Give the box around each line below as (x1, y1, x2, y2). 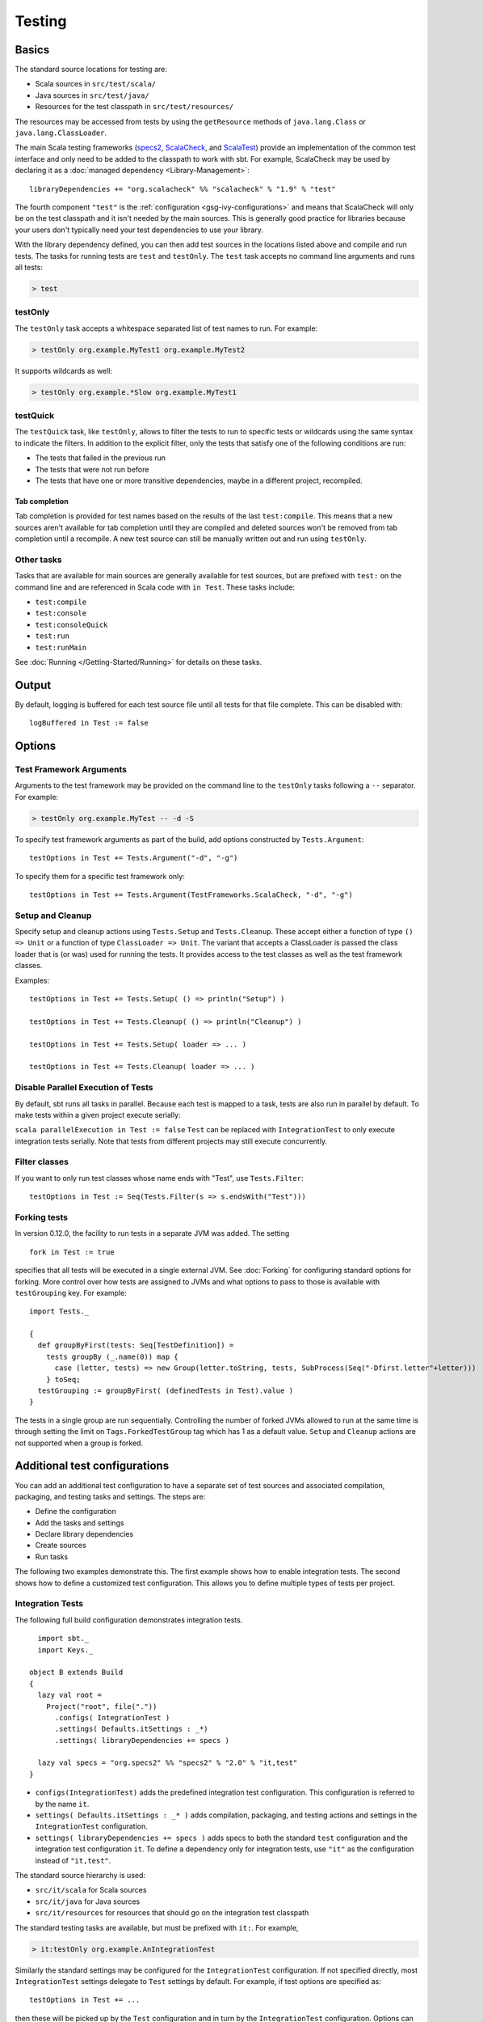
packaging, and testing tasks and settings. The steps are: (15, 1491, 206, 1501)
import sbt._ (37, 1634, 90, 1643)
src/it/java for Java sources (35, 1897, 141, 1906)
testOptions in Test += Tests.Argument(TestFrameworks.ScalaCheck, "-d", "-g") (29, 890, 353, 899)
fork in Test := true (29, 1247, 115, 1257)
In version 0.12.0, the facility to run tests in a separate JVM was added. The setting (15, 1229, 290, 1238)
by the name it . (35, 1799, 90, 1808)
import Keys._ (37, 1645, 94, 1654)
